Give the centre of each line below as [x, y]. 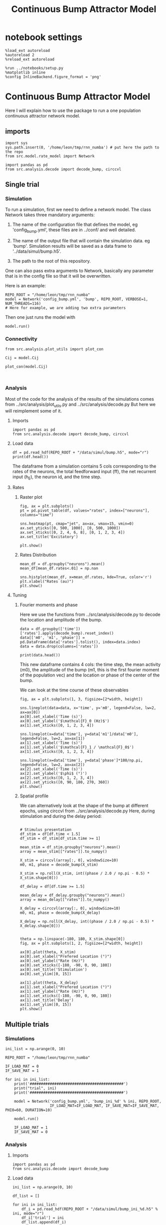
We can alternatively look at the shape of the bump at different [84, 806]
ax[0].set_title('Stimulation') [53, 970]
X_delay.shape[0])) [40, 926]
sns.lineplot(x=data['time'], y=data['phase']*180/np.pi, [81, 760]
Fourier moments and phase [49, 605]
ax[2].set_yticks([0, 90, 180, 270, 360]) [65, 782]
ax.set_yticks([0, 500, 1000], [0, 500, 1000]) [70, 528]
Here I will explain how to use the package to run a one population [73, 110]
